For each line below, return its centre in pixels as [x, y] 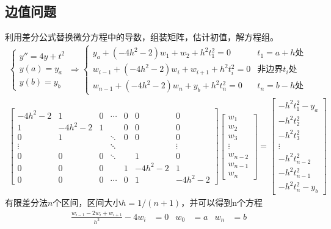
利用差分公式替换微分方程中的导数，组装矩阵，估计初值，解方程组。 [142, 37]
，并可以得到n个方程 [222, 203]
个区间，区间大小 [87, 203]
